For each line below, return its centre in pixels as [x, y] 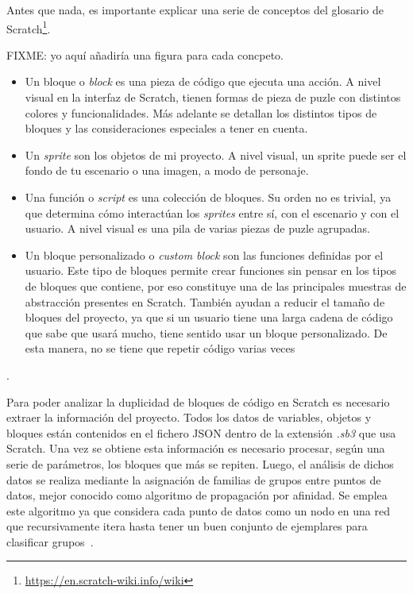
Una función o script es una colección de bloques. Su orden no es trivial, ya [208, 197]
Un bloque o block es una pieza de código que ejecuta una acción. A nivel [203, 81]
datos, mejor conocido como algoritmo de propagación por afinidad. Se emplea [197, 495]
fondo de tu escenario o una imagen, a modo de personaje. [167, 170]
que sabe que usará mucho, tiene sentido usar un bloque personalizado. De [206, 332]
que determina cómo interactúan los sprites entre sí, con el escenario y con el [212, 212]
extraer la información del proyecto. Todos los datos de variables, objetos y [189, 417]
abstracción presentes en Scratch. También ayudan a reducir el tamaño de [205, 301]
